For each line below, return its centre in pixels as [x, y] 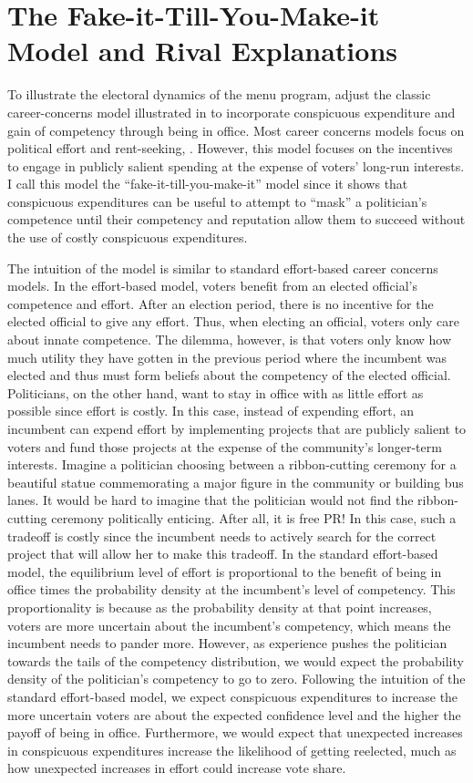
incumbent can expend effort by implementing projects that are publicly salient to [237, 428]
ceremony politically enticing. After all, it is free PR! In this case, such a [254, 517]
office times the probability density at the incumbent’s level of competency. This [231, 589]
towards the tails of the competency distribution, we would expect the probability [236, 660]
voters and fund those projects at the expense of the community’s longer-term [225, 446]
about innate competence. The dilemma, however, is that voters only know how [230, 340]
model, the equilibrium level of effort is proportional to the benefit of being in [225, 571]
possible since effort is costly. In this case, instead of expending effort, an [211, 411]
